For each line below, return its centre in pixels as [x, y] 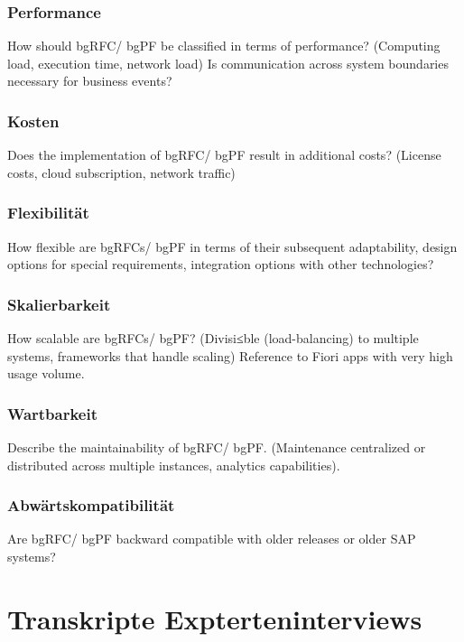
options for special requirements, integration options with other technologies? [221, 264]
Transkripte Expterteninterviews [215, 618]
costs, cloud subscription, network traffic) [121, 172]
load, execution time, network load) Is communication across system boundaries [228, 63]
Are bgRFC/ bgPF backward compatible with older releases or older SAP [212, 539]
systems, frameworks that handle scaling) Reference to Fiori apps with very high [230, 355]
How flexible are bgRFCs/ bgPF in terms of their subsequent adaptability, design [232, 246]
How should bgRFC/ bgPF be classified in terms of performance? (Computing [224, 46]
